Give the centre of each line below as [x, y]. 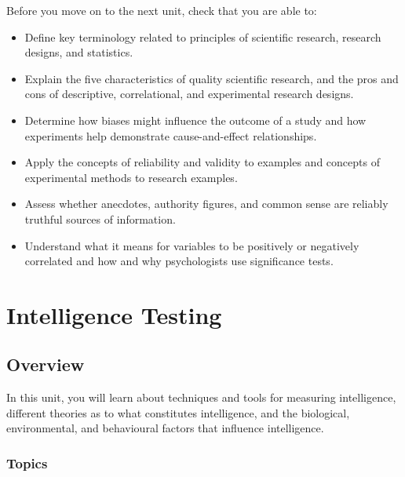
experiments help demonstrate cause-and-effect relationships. [171, 135]
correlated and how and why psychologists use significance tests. [179, 261]
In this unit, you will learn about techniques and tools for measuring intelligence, [201, 397]
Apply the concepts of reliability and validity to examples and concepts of [202, 162]
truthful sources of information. [100, 218]
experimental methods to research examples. [131, 177]
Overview [46, 364]
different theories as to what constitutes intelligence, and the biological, [178, 412]
